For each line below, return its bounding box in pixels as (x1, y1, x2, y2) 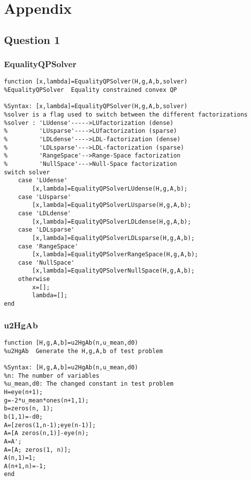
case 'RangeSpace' (18, 242, 78, 250)
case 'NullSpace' (18, 259, 75, 266)
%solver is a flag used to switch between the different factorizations (4, 111, 248, 118)
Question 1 (4, 32, 60, 47)
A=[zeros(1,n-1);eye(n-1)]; (4, 421, 96, 429)
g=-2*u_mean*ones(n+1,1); (4, 397, 89, 404)
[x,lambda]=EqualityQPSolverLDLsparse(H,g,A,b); (32, 234, 195, 241)
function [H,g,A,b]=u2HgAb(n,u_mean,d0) (4, 339, 139, 346)
